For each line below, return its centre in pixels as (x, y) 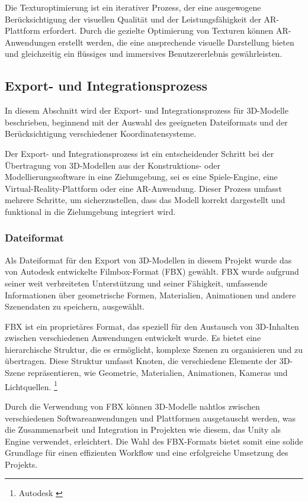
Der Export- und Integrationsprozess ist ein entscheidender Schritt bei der (139, 153)
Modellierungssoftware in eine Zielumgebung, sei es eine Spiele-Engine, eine (141, 177)
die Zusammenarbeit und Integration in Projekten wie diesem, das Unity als (143, 429)
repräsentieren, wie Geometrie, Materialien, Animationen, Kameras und (158, 373)
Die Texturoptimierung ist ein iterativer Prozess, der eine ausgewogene (133, 7)
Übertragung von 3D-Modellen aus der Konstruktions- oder (113, 165)
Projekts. (21, 464)
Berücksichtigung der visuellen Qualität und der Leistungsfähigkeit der (133, 19)
